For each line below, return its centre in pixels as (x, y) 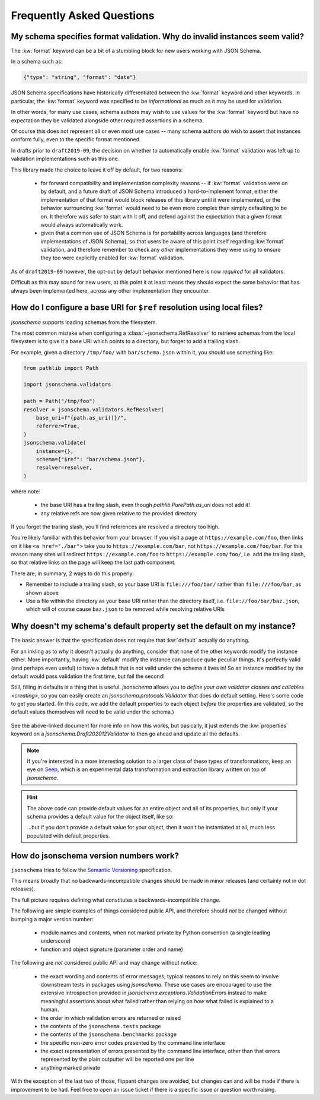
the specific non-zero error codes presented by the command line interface (133, 1042)
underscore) (56, 941)
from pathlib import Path (61, 368)
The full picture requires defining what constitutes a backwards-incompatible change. (116, 900)
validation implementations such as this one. (65, 159)
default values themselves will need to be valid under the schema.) (92, 712)
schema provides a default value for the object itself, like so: (100, 816)
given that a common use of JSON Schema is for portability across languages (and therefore (153, 233)
